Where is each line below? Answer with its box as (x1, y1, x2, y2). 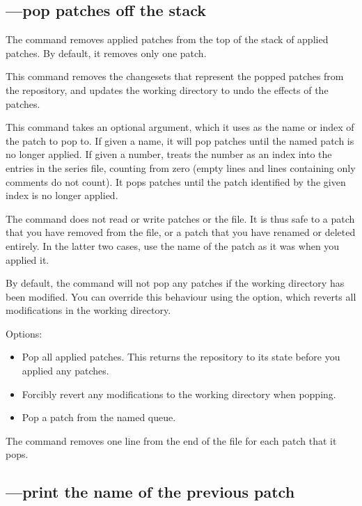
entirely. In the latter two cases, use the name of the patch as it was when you (6, 238, 340, 253)
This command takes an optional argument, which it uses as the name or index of (6, 120, 354, 134)
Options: (6, 326, 42, 340)
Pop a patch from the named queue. (22, 410, 176, 425)
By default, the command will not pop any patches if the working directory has (6, 276, 345, 290)
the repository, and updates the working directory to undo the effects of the (6, 82, 329, 97)
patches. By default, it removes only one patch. (6, 45, 207, 60)
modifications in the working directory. (6, 303, 171, 317)
